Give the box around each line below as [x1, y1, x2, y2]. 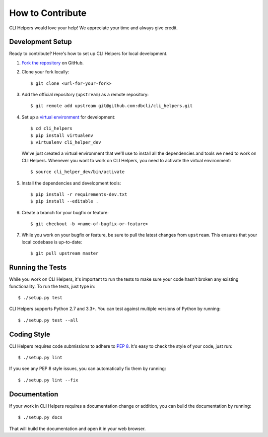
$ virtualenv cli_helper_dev [30, 139, 101, 145]
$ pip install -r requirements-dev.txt [30, 191, 128, 197]
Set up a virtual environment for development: [21, 114, 116, 120]
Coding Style [9, 330, 51, 338]
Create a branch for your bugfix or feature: [21, 209, 109, 215]
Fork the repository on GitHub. [21, 60, 84, 65]
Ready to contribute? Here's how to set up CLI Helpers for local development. [9, 51, 168, 57]
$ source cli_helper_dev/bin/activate [30, 169, 125, 175]
